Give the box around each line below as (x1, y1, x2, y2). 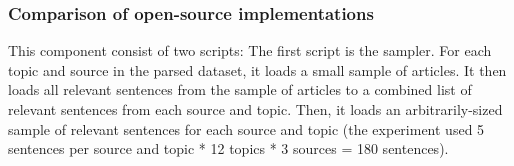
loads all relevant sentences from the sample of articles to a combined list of (8, 79, 472, 100)
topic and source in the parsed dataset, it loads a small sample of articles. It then (8, 59, 507, 80)
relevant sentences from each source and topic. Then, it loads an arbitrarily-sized (8, 99, 503, 119)
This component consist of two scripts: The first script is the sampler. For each (8, 40, 492, 61)
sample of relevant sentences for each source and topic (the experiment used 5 (8, 118, 485, 139)
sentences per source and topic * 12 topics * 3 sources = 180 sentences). (8, 138, 449, 159)
